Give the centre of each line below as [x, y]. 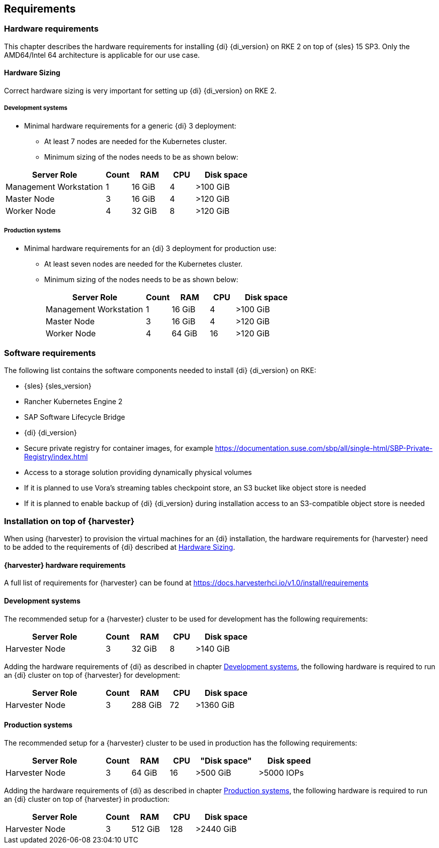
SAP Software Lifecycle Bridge [75, 417]
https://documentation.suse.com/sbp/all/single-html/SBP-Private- [324, 448]
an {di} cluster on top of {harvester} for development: [92, 675]
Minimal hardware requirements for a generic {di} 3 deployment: [130, 126]
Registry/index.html [56, 457]
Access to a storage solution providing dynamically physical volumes [138, 472]
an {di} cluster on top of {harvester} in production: [87, 799]
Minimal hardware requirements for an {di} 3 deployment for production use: [150, 248]
